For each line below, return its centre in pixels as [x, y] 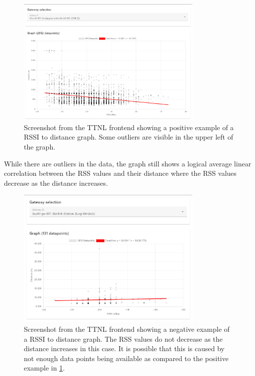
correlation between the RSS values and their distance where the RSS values [120, 173]
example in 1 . [44, 368]
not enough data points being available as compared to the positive [126, 358]
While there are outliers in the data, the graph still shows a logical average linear [128, 163]
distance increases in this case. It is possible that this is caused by [124, 348]
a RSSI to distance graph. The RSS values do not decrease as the [123, 338]
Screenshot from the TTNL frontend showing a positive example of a [129, 127]
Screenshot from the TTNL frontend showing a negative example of [127, 329]
